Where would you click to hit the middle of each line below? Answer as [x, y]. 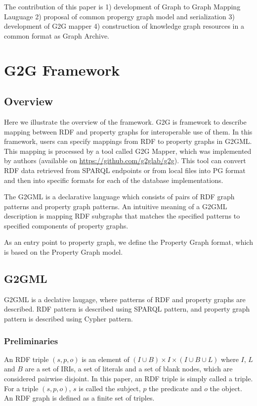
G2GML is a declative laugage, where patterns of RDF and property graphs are [125, 299]
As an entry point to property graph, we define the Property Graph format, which [128, 242]
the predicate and [175, 388]
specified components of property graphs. [66, 225]
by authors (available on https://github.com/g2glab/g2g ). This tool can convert [125, 160]
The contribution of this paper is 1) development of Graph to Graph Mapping [122, 6]
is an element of [106, 359]
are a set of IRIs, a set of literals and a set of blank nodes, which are [129, 369]
